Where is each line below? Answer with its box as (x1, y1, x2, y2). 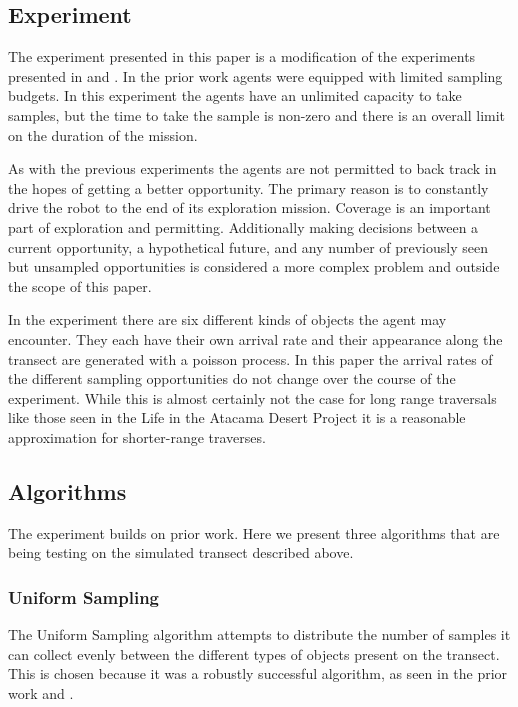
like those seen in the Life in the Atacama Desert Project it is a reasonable (8, 407, 466, 428)
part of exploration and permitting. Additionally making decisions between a (8, 216, 479, 237)
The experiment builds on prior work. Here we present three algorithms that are (8, 522, 500, 543)
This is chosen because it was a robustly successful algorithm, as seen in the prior (8, 663, 508, 684)
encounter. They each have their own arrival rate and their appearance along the (8, 328, 503, 349)
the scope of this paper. (8, 275, 152, 296)
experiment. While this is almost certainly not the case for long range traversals (8, 387, 497, 408)
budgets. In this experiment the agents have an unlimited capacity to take (8, 85, 462, 106)
